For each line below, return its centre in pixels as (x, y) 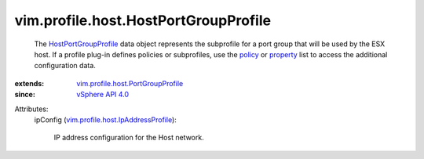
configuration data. (65, 66)
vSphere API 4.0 (103, 95)
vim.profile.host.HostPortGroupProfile (143, 20)
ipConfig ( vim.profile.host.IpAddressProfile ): (105, 119)
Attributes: (31, 109)
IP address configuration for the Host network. (129, 138)
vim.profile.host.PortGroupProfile (130, 83)
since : (25, 95)
